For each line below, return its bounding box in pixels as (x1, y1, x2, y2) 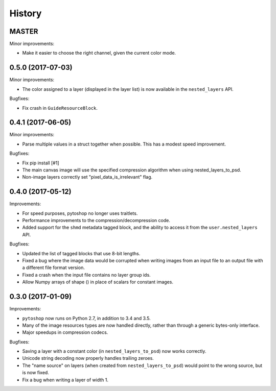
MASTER (9, 27, 38, 36)
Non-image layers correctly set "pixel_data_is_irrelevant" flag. (22, 174, 153, 180)
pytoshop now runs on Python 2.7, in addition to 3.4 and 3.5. (22, 315, 151, 321)
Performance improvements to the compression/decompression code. (22, 217, 171, 224)
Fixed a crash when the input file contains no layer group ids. (22, 272, 151, 278)
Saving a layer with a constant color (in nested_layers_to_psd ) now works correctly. (22, 348, 206, 354)
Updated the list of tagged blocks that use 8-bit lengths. (22, 250, 141, 256)
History (9, 8, 42, 19)
